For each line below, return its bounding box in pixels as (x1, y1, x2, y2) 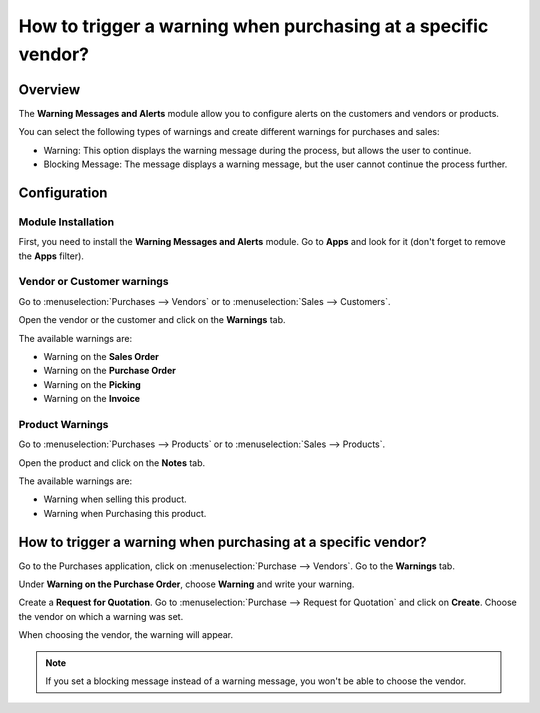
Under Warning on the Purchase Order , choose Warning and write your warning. (18, 578, 355, 590)
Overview (18, 81, 81, 98)
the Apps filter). (18, 250, 85, 262)
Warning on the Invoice (43, 393, 140, 405)
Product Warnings (18, 417, 109, 431)
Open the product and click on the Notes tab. (18, 456, 206, 469)
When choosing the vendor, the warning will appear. (18, 629, 234, 641)
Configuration (18, 184, 108, 201)
